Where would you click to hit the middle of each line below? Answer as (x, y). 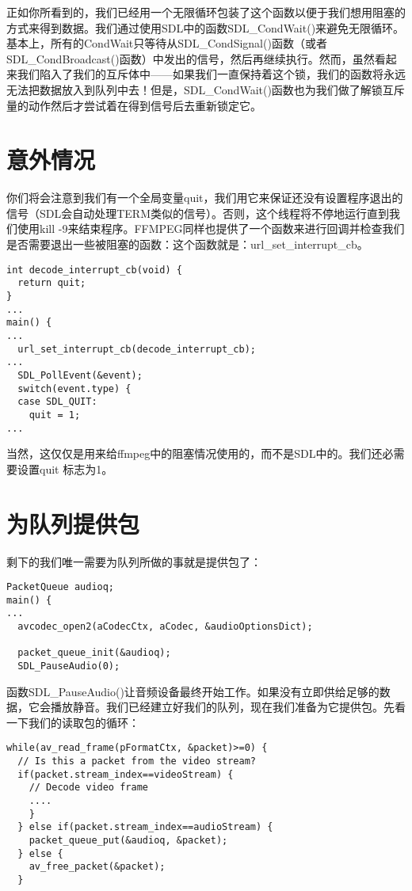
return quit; (52, 283)
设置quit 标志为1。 (65, 468)
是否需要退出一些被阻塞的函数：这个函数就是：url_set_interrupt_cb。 (187, 244)
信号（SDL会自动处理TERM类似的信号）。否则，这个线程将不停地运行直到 (198, 213)
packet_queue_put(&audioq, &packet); (128, 841)
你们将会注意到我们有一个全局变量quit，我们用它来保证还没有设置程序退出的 (205, 198)
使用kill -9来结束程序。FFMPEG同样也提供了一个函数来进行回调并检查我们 (211, 228)
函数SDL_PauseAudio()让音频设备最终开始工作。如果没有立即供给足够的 (193, 691)
